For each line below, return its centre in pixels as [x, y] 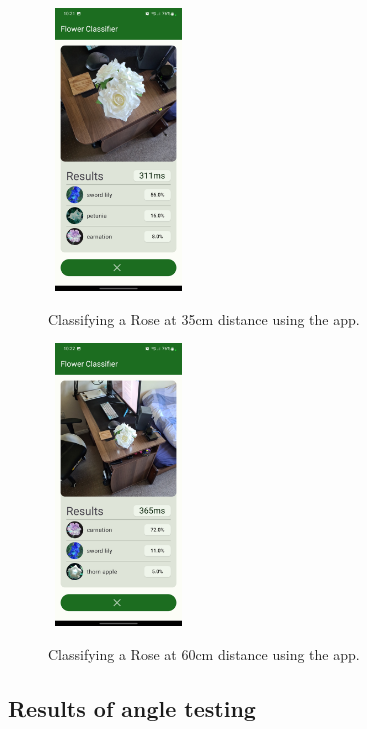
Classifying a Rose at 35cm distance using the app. [204, 318]
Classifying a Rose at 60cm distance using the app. [204, 654]
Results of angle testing [132, 708]
